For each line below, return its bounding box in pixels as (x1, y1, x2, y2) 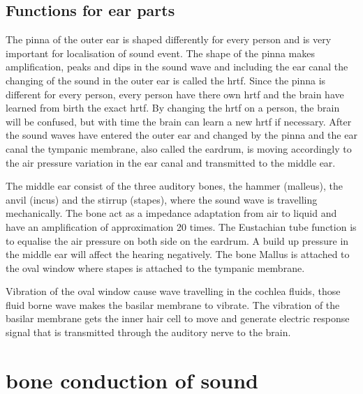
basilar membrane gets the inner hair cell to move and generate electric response (6, 311, 350, 326)
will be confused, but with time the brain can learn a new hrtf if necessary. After (6, 114, 352, 128)
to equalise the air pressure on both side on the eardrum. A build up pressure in (6, 233, 349, 248)
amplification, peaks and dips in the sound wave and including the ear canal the (6, 59, 348, 74)
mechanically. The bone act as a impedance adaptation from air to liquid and (6, 206, 337, 220)
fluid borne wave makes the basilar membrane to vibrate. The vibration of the (6, 297, 340, 312)
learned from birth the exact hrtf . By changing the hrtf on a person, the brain (6, 100, 340, 115)
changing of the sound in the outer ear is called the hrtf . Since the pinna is (6, 73, 326, 87)
